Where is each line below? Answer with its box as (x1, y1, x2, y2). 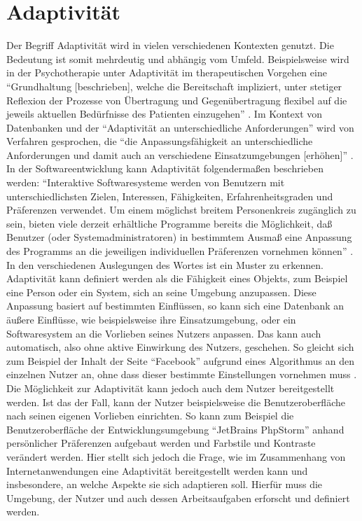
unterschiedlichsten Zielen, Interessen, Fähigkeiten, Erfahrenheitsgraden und (6, 188, 333, 203)
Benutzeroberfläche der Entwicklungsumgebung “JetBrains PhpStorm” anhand (6, 422, 344, 436)
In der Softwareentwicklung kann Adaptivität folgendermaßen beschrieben (6, 161, 323, 176)
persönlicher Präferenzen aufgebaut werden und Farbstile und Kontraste (6, 436, 316, 450)
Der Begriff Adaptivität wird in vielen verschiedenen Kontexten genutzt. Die (6, 38, 334, 53)
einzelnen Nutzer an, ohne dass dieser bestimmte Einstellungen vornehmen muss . (6, 367, 357, 382)
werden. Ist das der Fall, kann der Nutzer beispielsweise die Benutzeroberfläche (6, 394, 345, 409)
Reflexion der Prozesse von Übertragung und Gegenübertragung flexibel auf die (6, 92, 347, 107)
